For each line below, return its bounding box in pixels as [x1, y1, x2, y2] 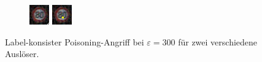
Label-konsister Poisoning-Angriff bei [5, 35, 144, 48]
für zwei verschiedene [178, 35, 258, 48]
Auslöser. [5, 47, 39, 60]
